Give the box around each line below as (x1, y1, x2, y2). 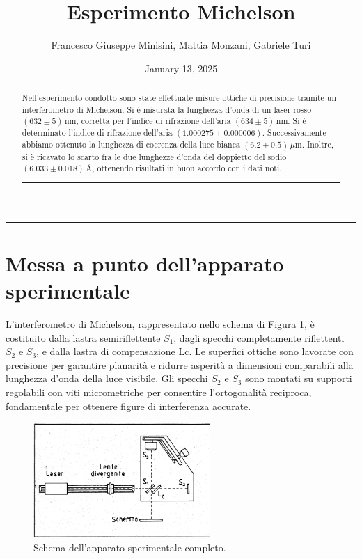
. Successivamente (262, 127, 326, 139)
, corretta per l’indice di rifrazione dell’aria (76, 115, 231, 127)
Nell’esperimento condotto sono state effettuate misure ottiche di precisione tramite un (22, 92, 337, 104)
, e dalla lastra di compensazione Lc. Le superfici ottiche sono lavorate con (36, 344, 354, 359)
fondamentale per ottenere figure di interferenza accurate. (6, 398, 251, 413)
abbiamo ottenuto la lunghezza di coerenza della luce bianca (22, 139, 240, 150)
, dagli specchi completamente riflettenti (173, 330, 345, 345)
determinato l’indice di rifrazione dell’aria (22, 127, 173, 139)
